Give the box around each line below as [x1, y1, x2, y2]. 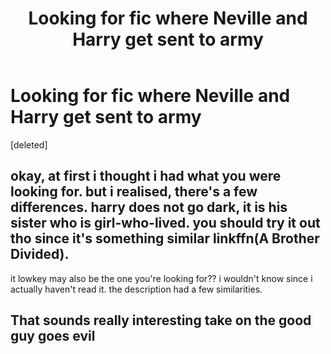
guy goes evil [10, 328, 96, 345]
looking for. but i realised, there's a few [10, 183, 258, 201]
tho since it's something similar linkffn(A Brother [10, 230, 320, 247]
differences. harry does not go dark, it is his [10, 199, 288, 216]
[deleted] [10, 138, 48, 151]
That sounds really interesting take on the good [10, 312, 312, 329]
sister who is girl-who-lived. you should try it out [10, 215, 321, 232]
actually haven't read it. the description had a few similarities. [10, 283, 263, 295]
